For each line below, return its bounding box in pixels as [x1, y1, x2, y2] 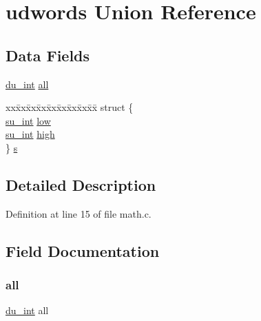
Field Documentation [6, 240, 160, 261]
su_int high [6, 127, 55, 141]
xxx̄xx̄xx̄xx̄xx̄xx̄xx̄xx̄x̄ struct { [6, 100, 134, 114]
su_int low [6, 113, 51, 127]
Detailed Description [6, 174, 156, 195]
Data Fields [6, 44, 90, 65]
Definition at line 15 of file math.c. [6, 206, 152, 220]
